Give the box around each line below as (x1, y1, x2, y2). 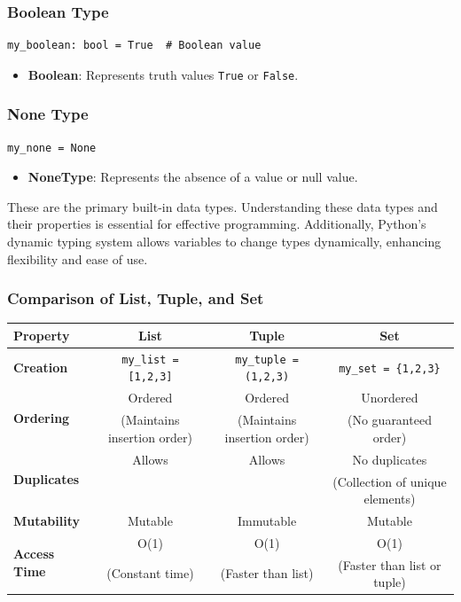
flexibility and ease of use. (7, 249, 148, 268)
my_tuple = (235, 353, 299, 366)
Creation (13, 357, 68, 376)
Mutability (13, 511, 80, 529)
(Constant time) (106, 564, 194, 582)
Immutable (238, 511, 297, 529)
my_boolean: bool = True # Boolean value (7, 39, 262, 52)
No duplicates (352, 450, 427, 468)
